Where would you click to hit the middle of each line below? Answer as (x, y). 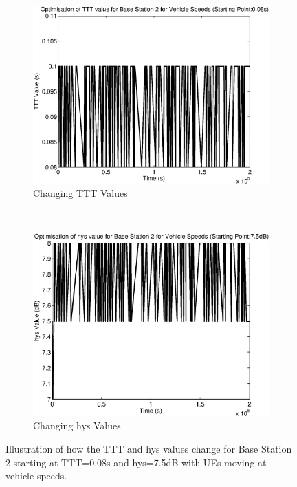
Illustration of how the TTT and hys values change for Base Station (149, 449)
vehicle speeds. (36, 476)
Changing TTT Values (80, 193)
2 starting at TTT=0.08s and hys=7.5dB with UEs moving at (136, 462)
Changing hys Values (77, 425)
